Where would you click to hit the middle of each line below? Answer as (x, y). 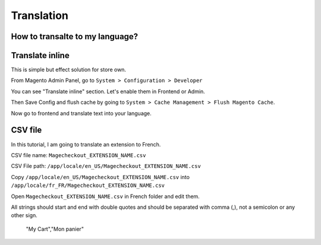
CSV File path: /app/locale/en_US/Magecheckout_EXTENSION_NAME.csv (106, 166)
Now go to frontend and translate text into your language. (81, 113)
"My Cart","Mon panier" (55, 229)
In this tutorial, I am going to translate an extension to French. (86, 144)
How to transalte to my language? (75, 36)
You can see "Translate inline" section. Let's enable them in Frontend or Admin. (108, 91)
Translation (40, 15)
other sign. (24, 215)
